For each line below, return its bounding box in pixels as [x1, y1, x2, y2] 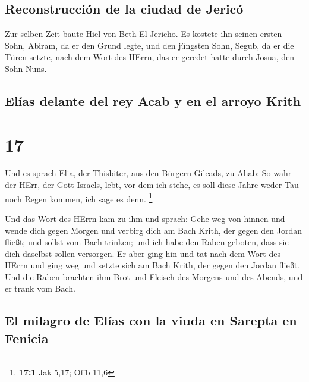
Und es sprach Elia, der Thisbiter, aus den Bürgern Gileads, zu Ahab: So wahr [5, 167, 292, 179]
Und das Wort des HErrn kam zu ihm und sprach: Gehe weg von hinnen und [5, 212, 285, 224]
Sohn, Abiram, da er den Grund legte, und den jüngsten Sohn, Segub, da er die [5, 39, 294, 51]
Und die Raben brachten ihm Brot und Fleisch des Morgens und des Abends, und [5, 270, 303, 283]
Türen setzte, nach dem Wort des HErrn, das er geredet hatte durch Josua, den [5, 51, 295, 63]
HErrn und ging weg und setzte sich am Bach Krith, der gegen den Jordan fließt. [5, 259, 299, 271]
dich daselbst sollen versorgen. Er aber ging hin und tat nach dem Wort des [5, 247, 280, 259]
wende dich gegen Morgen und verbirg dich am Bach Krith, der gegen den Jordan [5, 224, 302, 236]
